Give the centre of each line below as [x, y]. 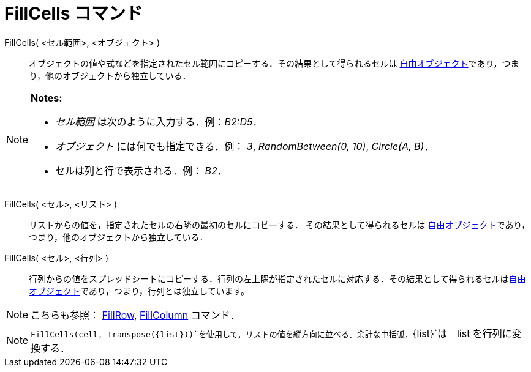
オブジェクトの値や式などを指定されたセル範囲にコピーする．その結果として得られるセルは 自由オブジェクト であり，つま [274, 63]
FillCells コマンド [74, 13]
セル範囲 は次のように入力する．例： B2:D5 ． [159, 121]
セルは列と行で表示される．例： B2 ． [141, 170]
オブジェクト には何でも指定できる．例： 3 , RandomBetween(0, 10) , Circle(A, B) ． [245, 146]
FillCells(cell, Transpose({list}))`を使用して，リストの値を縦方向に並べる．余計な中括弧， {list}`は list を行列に [271, 333]
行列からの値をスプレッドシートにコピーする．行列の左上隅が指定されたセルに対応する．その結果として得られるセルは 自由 [277, 278]
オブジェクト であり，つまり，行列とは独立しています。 [139, 291]
